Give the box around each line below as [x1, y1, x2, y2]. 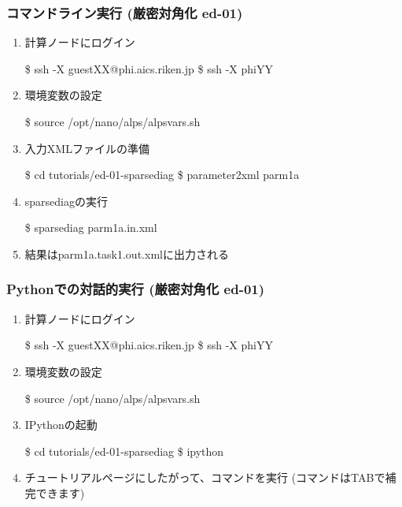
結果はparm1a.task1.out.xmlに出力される [24, 245, 229, 262]
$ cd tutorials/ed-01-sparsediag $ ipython [24, 442, 224, 459]
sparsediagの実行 [24, 192, 108, 209]
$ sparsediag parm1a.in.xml [24, 219, 157, 236]
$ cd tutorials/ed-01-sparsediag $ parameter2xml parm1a [24, 166, 300, 183]
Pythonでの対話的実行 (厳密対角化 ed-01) [6, 279, 265, 299]
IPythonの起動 [24, 416, 98, 433]
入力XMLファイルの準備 [24, 140, 149, 156]
